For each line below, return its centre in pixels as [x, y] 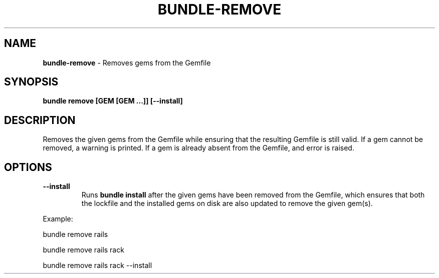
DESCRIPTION [40, 120]
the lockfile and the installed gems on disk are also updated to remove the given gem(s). [227, 203]
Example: [58, 219]
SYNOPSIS [31, 82]
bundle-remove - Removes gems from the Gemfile [127, 62]
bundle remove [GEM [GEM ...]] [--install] [113, 101]
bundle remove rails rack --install [97, 265]
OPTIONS [28, 167]
